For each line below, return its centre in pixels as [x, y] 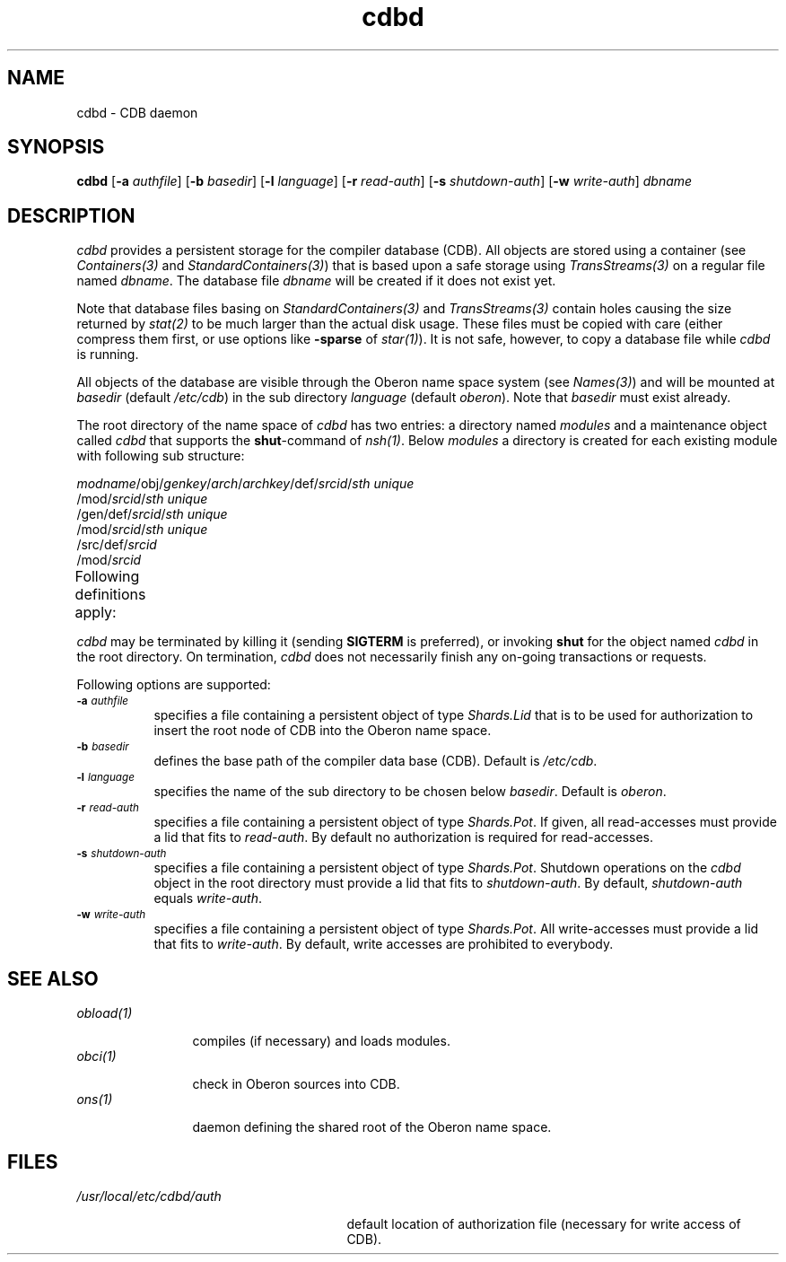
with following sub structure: [161, 456]
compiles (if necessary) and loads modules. [321, 1041]
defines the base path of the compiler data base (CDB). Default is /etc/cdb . [376, 761]
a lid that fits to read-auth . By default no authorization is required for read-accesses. [404, 837]
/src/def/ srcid [117, 545]
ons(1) [95, 1100]
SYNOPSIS [56, 147]
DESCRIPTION [71, 215]
